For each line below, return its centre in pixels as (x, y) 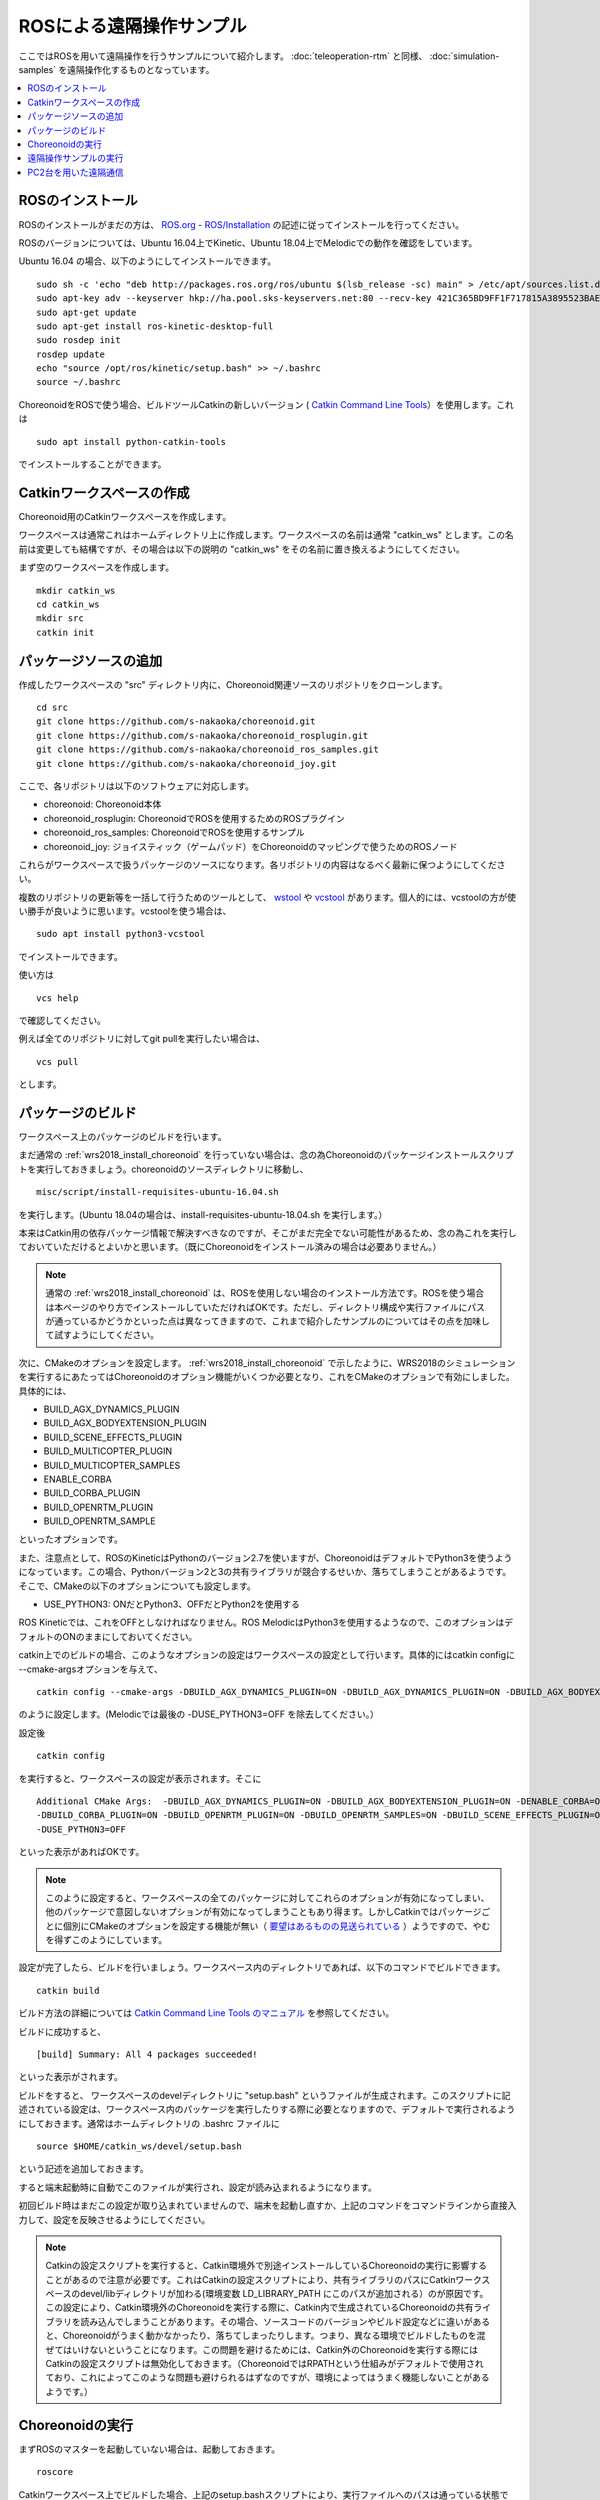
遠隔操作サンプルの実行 (75, 158)
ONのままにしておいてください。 (129, 1636)
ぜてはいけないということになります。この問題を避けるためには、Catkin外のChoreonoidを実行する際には (262, 2349)
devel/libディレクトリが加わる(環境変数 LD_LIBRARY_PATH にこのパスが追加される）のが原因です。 (284, 2294)
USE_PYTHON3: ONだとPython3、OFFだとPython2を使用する (171, 1604)
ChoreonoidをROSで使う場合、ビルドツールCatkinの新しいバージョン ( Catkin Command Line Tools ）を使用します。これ (266, 404)
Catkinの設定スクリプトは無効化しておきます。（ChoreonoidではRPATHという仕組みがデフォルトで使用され (264, 2364)
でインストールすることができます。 (92, 464)
